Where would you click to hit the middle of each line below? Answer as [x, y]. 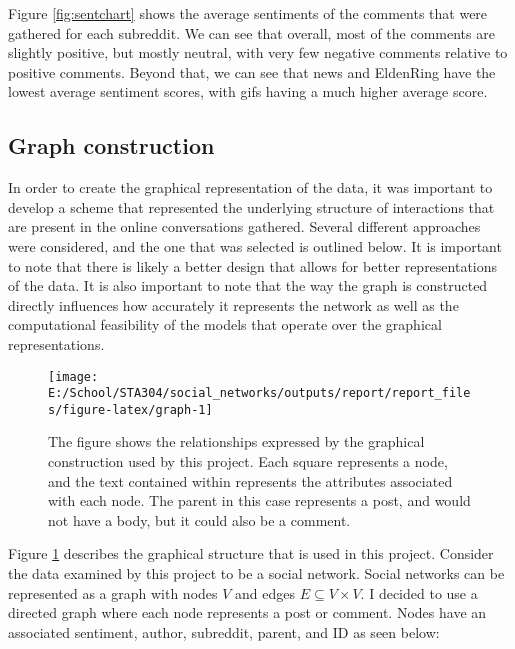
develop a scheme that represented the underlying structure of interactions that [251, 206]
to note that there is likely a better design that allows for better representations [253, 265]
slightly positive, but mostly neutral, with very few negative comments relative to [258, 52]
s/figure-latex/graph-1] [130, 409]
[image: [73, 376]
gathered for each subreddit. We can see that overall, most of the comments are [251, 32]
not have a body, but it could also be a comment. [199, 519]
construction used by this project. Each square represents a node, [248, 461]
